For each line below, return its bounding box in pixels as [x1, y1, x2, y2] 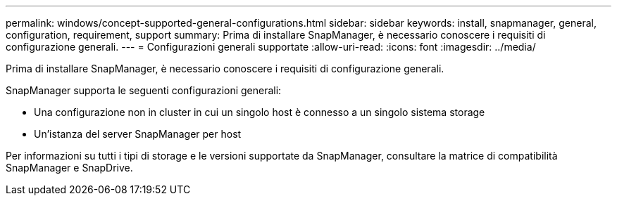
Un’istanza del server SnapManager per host [34, 128, 242, 140]
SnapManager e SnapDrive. [6, 162, 133, 174]
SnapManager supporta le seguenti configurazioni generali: [6, 84, 282, 96]
